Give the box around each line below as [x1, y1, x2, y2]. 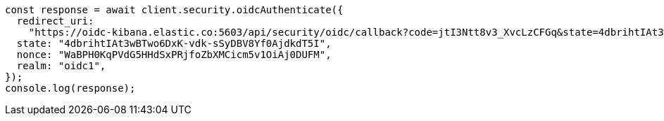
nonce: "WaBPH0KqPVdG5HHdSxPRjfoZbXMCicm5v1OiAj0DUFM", [16, 49, 332, 60]
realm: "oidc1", [16, 60, 106, 71]
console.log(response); [5, 83, 136, 94]
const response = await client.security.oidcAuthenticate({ [5, 4, 344, 15]
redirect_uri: [16, 15, 94, 27]
